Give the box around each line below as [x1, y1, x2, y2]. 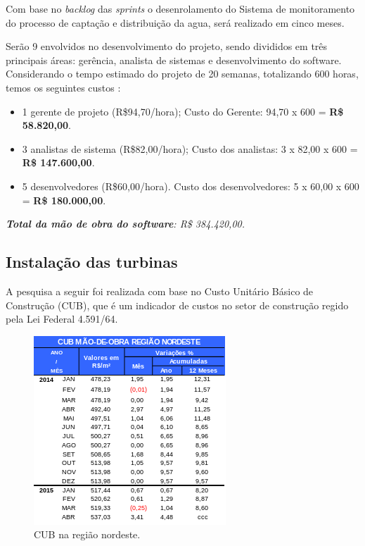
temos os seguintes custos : [6, 80, 121, 94]
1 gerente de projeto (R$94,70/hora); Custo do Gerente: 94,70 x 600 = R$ [22, 104, 344, 118]
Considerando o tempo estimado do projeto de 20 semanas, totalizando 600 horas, [6, 66, 359, 81]
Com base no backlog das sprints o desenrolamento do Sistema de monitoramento [6, 1, 355, 15]
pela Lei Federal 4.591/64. [6, 311, 118, 326]
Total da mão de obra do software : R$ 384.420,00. [6, 216, 245, 231]
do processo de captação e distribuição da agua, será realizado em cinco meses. [6, 15, 345, 30]
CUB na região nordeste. [34, 527, 141, 542]
